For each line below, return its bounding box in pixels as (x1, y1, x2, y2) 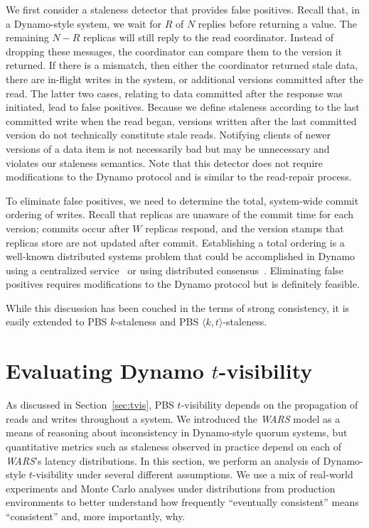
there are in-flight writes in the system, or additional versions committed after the (6, 71, 363, 86)
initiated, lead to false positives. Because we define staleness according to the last (6, 99, 360, 114)
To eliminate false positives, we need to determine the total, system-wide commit (6, 193, 359, 208)
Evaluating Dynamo (6, 356, 204, 385)
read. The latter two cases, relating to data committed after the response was (6, 85, 343, 100)
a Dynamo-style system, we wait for (6, 16, 161, 31)
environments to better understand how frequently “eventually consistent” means (6, 495, 359, 510)
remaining (6, 30, 49, 45)
